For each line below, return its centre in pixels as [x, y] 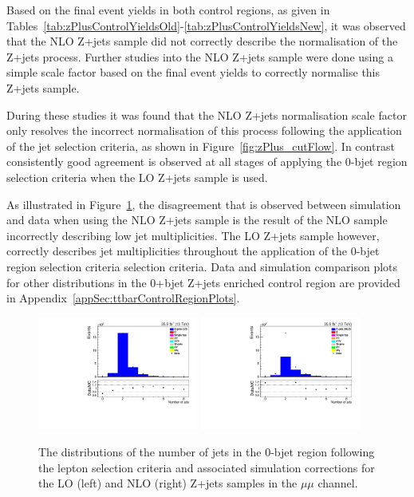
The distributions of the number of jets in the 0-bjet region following [207, 452]
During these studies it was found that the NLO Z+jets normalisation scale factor [207, 114]
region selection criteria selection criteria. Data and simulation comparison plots [202, 266]
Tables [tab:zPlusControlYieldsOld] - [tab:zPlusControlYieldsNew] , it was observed [206, 25]
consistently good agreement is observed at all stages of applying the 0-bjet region [207, 162]
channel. [338, 483]
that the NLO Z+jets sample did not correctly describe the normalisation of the [202, 41]
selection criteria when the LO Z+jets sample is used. [137, 177]
